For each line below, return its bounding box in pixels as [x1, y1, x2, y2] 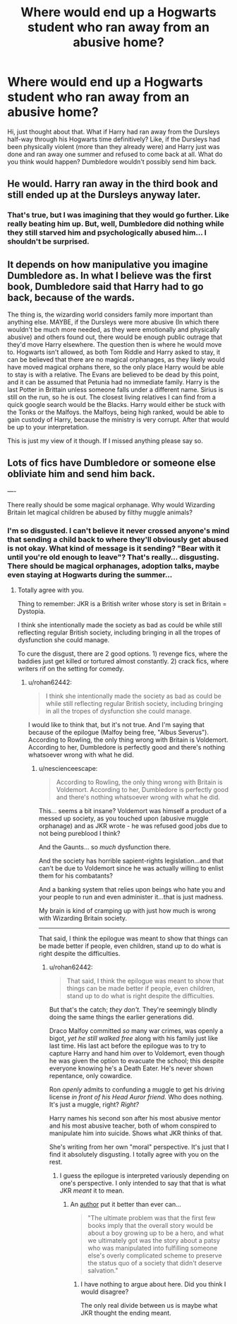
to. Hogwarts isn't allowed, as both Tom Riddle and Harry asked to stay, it [7, 348, 221, 357]
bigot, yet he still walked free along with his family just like [49, 1034, 219, 1043]
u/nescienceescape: [38, 764, 98, 773]
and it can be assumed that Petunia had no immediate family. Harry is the [7, 378, 220, 386]
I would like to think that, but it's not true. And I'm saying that [28, 721, 205, 729]
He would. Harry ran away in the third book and [7, 178, 219, 190]
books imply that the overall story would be [87, 1222, 214, 1230]
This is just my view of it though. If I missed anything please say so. [7, 437, 203, 445]
